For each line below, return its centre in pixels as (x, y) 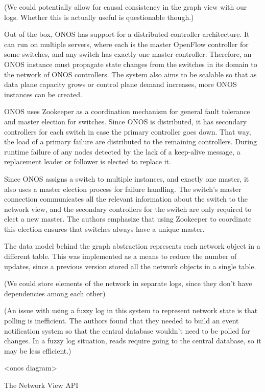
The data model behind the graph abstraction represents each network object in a (132, 246)
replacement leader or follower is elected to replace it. (88, 161)
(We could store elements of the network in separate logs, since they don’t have (128, 283)
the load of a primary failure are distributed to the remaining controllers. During (131, 141)
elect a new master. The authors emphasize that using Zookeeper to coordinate (128, 219)
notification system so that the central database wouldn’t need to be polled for (127, 330)
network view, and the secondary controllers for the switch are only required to (128, 209)
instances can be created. (43, 94)
